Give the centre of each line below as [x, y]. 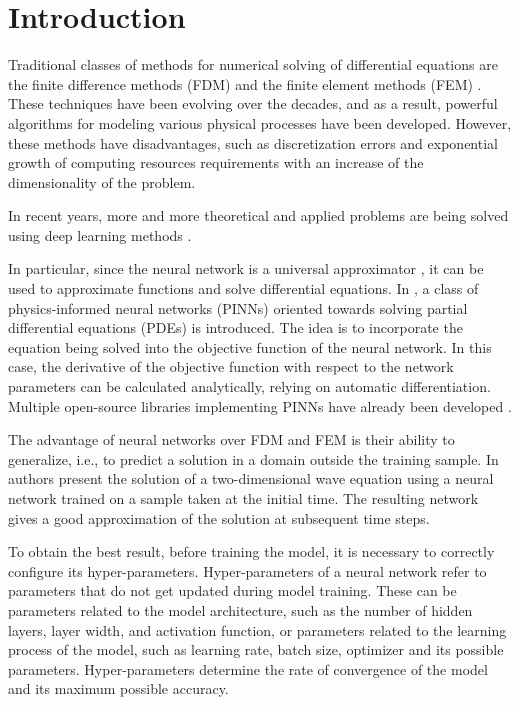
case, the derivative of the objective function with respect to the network [231, 366]
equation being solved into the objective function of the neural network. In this [250, 346]
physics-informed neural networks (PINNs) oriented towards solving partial [238, 307]
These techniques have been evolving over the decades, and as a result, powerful [253, 103]
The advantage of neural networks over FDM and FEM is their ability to [231, 439]
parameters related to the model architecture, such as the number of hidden [240, 609]
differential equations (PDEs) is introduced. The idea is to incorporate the [235, 327]
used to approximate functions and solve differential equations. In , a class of [243, 288]
